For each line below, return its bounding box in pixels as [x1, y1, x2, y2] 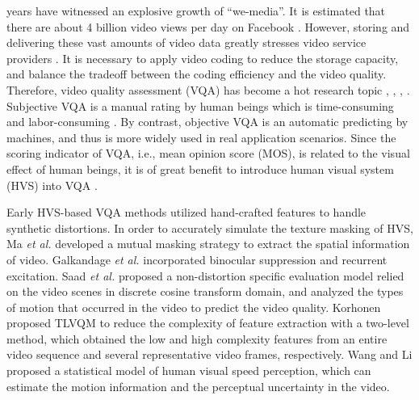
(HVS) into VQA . [6, 176, 98, 193]
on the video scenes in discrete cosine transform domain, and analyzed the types [6, 283, 404, 300]
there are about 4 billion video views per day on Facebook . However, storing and [6, 18, 410, 35]
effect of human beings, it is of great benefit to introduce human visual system [6, 160, 394, 177]
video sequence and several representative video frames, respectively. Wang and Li [6, 346, 413, 363]
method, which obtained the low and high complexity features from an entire [6, 330, 388, 347]
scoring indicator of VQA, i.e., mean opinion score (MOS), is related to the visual [6, 145, 410, 162]
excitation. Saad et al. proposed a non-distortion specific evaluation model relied [6, 267, 404, 284]
